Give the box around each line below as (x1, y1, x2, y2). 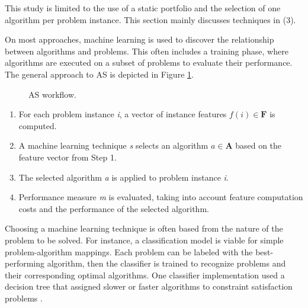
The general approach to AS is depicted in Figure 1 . (5, 68, 194, 80)
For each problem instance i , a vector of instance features (18, 108, 227, 120)
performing (5, 257, 44, 269)
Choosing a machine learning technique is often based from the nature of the (5, 222, 283, 235)
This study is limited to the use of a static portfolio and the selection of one (5, 2, 281, 14)
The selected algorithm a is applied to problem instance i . (18, 171, 229, 183)
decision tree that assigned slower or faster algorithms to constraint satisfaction (5, 280, 293, 293)
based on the (235, 139, 282, 152)
